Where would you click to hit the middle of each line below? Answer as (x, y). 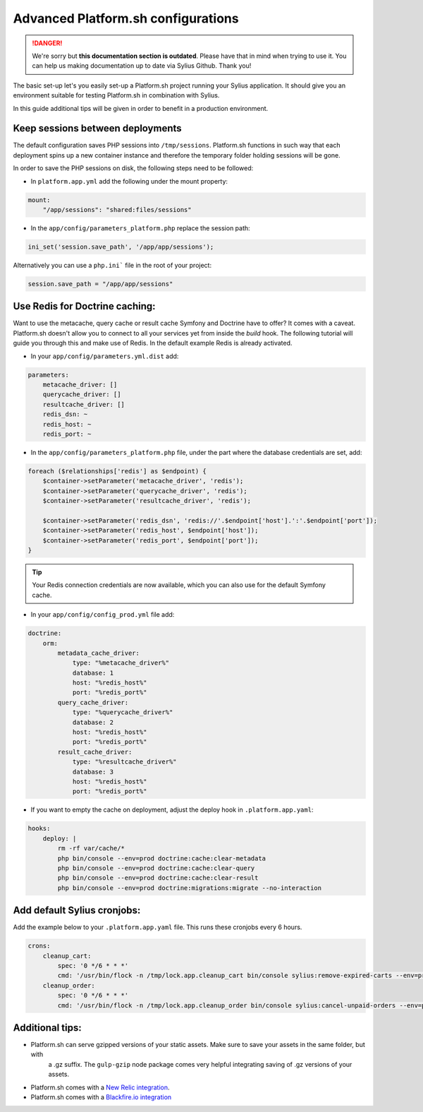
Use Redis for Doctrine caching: (84, 306)
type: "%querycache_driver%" (123, 712)
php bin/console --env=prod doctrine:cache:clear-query (156, 868)
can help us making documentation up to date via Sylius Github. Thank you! (142, 66)
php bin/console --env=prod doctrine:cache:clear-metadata (162, 858)
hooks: (39, 829)
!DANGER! (47, 43)
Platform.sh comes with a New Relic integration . (100, 1087)
